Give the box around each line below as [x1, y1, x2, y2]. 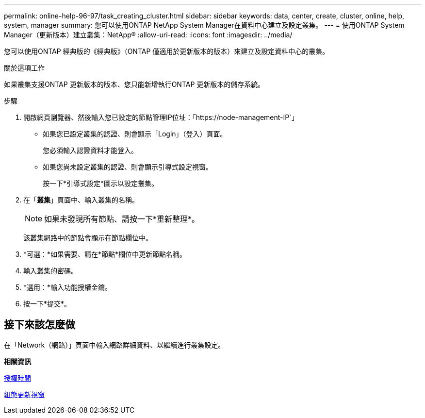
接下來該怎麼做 [4, 318, 75, 331]
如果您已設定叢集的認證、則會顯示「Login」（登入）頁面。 [43, 130, 227, 138]
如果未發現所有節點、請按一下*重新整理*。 [44, 214, 200, 224]
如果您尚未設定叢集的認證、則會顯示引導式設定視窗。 [43, 163, 212, 171]
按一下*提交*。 [23, 300, 71, 308]
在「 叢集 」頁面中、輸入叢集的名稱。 [23, 196, 139, 204]
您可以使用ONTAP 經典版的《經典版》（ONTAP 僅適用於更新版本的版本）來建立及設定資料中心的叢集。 [4, 47, 329, 55]
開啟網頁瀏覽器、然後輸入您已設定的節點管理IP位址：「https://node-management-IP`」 [23, 113, 298, 121]
